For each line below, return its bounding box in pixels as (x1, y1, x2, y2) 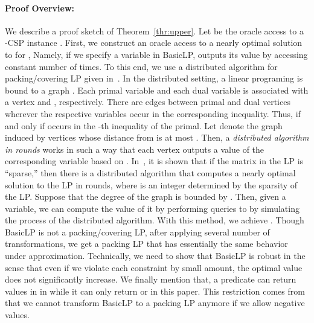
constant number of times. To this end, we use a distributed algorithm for (5, 60, 278, 72)
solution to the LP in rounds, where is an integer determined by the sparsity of (5, 178, 297, 191)
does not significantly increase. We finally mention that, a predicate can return (5, 273, 296, 286)
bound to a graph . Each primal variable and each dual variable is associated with (5, 83, 309, 96)
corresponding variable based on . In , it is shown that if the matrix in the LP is (5, 155, 304, 167)
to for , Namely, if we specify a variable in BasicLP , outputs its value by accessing (5, 48, 308, 60)
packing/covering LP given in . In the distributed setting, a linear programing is (5, 72, 303, 85)
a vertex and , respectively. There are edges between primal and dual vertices (5, 95, 290, 108)
